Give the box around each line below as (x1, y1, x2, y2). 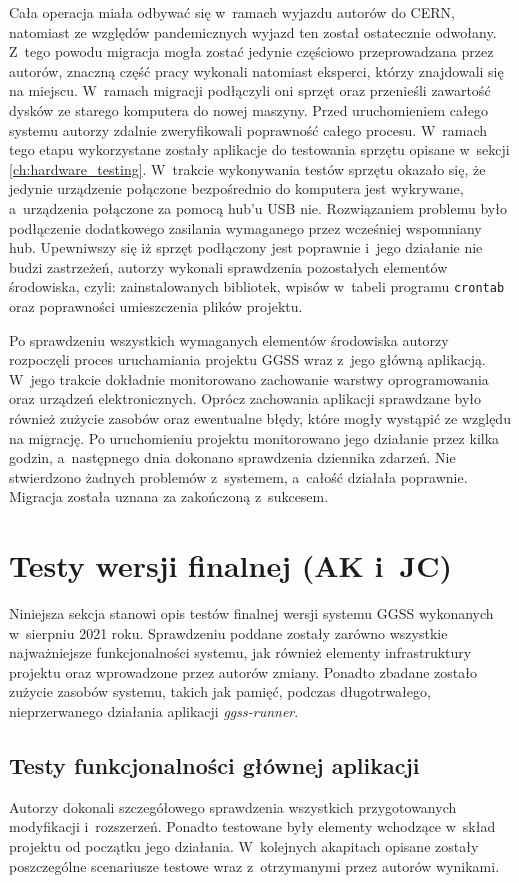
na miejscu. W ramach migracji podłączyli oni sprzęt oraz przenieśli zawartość (9, 80, 491, 101)
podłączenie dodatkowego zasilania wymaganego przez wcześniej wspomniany (9, 217, 482, 238)
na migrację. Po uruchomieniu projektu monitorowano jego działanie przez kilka (9, 427, 500, 448)
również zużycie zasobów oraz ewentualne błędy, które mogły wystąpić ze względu (9, 407, 511, 428)
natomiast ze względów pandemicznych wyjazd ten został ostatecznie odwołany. (9, 21, 497, 42)
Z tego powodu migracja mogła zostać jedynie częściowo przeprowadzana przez (9, 41, 494, 62)
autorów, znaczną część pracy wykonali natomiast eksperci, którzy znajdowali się (9, 60, 504, 81)
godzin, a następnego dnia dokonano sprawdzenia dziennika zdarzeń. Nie (9, 447, 456, 468)
